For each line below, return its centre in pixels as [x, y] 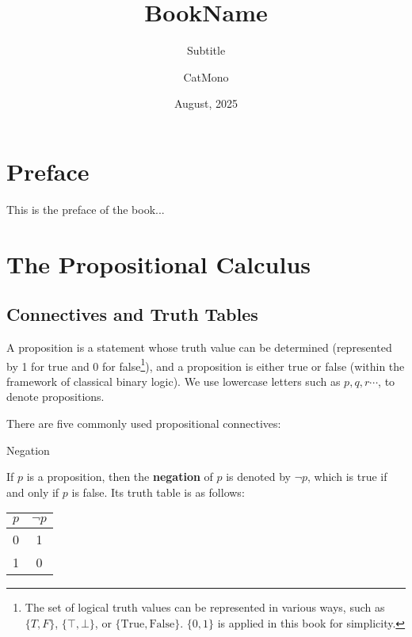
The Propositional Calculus [159, 263]
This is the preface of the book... [86, 209]
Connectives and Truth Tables [132, 314]
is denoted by [258, 477]
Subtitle [206, 50]
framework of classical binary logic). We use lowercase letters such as [174, 381]
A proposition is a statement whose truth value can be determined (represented [199, 347]
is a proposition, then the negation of [120, 477]
